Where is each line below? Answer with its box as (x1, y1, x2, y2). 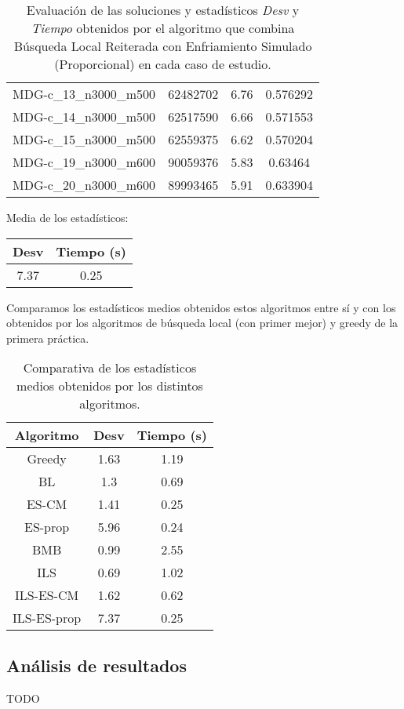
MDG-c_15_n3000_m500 (13, 130, 156, 148)
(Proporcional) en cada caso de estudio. (54, 55, 271, 73)
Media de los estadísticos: (6, 209, 129, 225)
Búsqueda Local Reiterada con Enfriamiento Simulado (13, 37, 312, 55)
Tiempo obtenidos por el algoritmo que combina (31, 19, 295, 37)
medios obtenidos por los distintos (16, 376, 203, 395)
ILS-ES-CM (14, 586, 79, 605)
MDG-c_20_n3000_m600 (13, 176, 156, 194)
